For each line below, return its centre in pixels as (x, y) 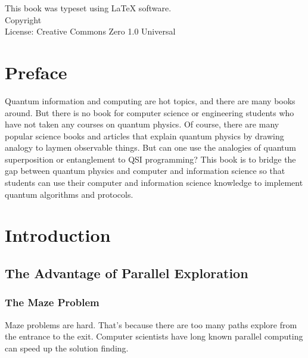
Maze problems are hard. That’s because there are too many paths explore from (151, 324)
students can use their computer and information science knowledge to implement (154, 183)
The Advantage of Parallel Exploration (127, 273)
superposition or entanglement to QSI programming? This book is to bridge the (150, 159)
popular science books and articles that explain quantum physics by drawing (144, 136)
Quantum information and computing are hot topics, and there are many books (150, 100)
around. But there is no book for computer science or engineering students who (150, 112)
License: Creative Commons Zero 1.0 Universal (90, 31)
